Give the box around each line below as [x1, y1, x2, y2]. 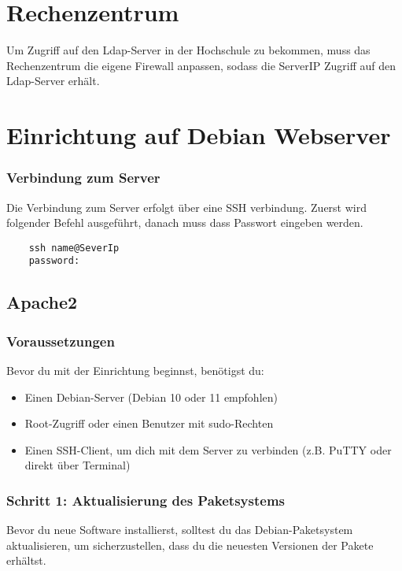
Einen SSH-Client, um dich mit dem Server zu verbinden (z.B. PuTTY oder [24, 441, 392, 458]
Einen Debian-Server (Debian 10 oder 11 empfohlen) [24, 388, 278, 405]
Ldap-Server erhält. [6, 72, 100, 89]
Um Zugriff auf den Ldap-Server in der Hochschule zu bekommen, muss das [6, 42, 371, 58]
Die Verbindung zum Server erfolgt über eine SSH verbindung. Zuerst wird [6, 198, 367, 215]
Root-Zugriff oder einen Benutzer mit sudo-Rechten [24, 415, 274, 432]
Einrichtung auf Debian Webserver [6, 119, 391, 151]
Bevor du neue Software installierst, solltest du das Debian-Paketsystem [6, 521, 353, 538]
